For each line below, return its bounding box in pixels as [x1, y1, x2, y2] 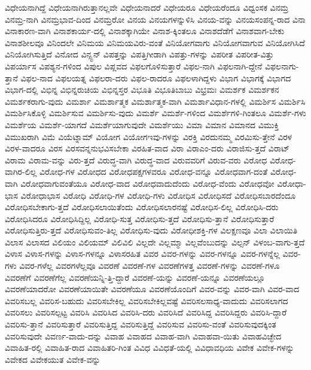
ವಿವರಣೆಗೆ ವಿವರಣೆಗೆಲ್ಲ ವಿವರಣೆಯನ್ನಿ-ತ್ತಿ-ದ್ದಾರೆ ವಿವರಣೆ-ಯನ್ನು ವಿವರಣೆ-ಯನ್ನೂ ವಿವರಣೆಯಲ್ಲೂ [5, 271, 266, 283]
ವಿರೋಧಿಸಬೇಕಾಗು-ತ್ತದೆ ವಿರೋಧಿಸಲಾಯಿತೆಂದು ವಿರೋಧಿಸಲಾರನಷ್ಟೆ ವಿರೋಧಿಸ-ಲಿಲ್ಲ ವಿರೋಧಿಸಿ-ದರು [5, 201, 279, 213]
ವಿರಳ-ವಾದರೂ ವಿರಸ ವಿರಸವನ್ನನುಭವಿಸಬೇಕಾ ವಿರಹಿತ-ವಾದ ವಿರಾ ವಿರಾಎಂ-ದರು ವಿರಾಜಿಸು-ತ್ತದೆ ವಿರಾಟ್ [5, 142, 289, 154]
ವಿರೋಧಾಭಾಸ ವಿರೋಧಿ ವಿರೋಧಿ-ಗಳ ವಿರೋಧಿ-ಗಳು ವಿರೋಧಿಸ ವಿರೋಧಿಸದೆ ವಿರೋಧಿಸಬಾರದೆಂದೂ [20, 189, 296, 201]
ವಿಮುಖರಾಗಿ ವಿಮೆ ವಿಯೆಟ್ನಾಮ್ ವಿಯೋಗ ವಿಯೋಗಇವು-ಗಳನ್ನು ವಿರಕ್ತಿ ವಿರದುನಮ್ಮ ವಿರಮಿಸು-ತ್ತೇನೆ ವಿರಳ [5, 130, 292, 142]
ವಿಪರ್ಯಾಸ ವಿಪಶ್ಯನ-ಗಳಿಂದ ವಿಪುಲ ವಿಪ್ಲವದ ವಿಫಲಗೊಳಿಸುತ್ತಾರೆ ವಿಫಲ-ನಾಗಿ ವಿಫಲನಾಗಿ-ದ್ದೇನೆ [5, 59, 263, 72]
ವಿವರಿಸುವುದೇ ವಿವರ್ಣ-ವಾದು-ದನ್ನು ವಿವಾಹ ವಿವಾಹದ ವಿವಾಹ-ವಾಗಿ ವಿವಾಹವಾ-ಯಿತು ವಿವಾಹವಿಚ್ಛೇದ [5, 329, 282, 342]
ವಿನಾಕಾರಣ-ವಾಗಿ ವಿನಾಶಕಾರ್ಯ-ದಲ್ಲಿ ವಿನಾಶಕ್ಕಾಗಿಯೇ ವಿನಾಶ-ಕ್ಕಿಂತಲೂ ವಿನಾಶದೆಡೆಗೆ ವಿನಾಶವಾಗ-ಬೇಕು [5, 25, 285, 37]
